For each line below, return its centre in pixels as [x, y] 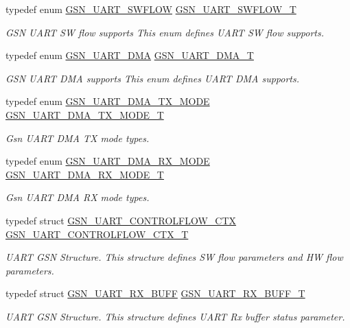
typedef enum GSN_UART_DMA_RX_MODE [108, 161]
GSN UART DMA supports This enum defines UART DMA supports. [153, 78]
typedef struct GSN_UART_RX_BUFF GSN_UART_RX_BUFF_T [155, 293]
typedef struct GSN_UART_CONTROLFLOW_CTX [121, 220]
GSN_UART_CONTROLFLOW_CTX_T [97, 234]
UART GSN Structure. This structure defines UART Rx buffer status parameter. [175, 316]
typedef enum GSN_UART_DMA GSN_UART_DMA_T [130, 55]
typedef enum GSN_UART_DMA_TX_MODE [108, 101]
